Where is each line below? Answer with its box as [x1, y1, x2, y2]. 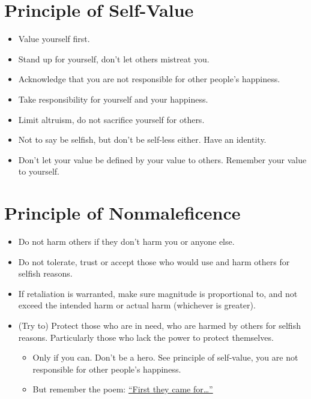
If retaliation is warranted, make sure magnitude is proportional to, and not [18, 287, 298, 299]
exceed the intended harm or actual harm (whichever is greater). [18, 299, 256, 311]
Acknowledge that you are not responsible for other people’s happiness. [18, 73, 280, 85]
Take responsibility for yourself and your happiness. [18, 92, 208, 105]
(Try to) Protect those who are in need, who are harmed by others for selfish [18, 319, 301, 331]
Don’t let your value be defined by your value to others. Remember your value [18, 153, 307, 166]
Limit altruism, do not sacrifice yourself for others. [18, 113, 205, 125]
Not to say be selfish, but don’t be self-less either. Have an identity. [18, 133, 267, 146]
